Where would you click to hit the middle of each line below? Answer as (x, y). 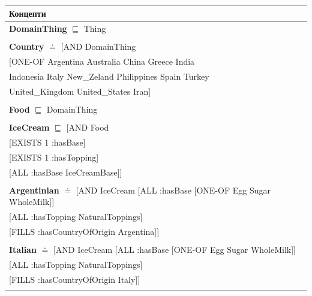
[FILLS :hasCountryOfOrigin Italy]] (75, 279)
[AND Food (88, 127)
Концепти (28, 13)
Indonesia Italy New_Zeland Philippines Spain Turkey (109, 76)
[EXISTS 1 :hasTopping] (54, 157)
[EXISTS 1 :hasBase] (47, 142)
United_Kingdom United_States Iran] (80, 91)
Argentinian (34, 190)
